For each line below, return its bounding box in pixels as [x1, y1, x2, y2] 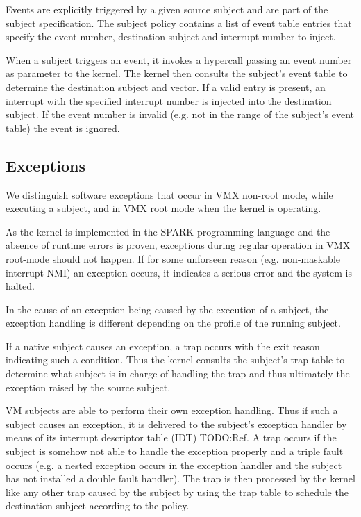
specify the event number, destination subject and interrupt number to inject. [6, 29, 336, 44]
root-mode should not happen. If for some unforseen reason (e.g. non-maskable [6, 251, 341, 265]
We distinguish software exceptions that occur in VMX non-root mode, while [6, 187, 333, 202]
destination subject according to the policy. [6, 498, 190, 513]
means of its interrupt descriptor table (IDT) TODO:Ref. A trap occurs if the [6, 430, 337, 445]
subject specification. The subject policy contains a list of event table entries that [6, 15, 352, 30]
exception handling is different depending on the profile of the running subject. [6, 315, 341, 330]
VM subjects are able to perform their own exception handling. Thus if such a [6, 403, 338, 418]
